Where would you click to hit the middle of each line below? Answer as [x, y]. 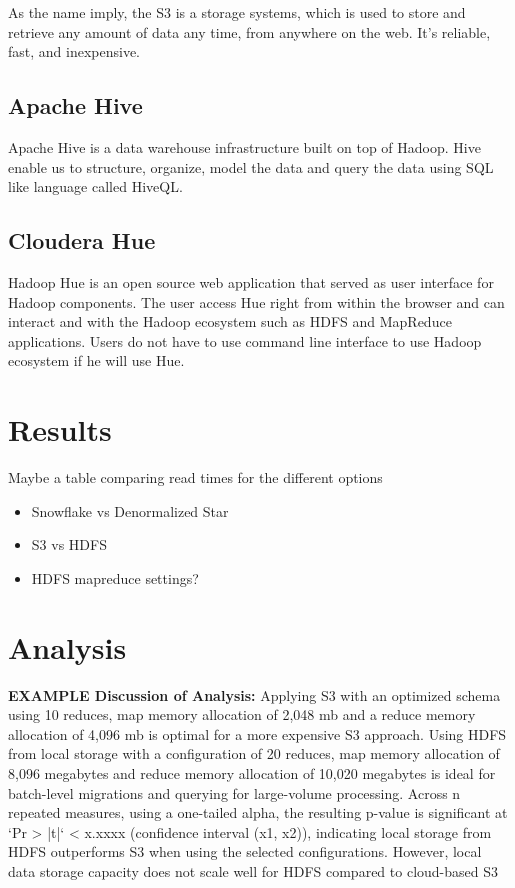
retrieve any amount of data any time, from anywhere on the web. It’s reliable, [249, 31]
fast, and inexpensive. [74, 51]
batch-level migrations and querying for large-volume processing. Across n [234, 792]
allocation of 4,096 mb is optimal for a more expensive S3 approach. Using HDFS [257, 733]
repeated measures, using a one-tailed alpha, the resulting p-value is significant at [258, 812]
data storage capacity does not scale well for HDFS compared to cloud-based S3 [253, 870]
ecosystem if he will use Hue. [96, 360]
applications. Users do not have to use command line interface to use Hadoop [245, 340]
